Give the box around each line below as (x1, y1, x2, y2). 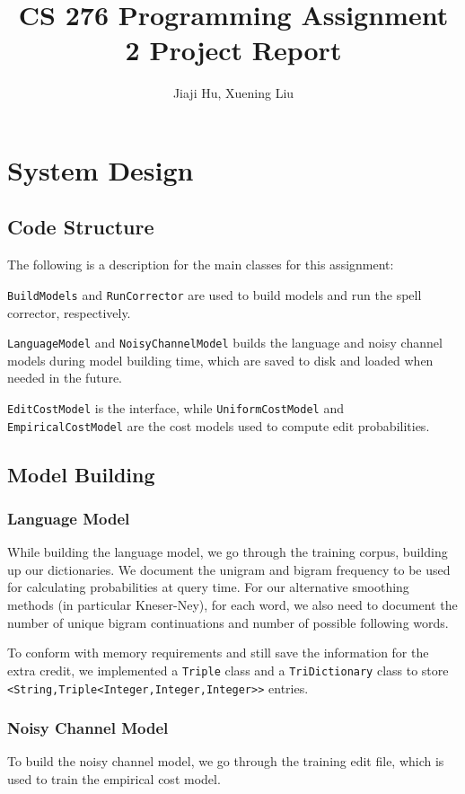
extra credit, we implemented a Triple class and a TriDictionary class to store (7, 660, 449, 679)
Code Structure (7, 213, 154, 241)
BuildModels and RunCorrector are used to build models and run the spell (7, 285, 422, 304)
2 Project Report (125, 31, 342, 68)
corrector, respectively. (7, 303, 131, 322)
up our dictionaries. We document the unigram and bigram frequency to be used (7, 560, 451, 578)
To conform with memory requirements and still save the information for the (7, 643, 429, 662)
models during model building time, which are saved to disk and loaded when (7, 350, 434, 369)
